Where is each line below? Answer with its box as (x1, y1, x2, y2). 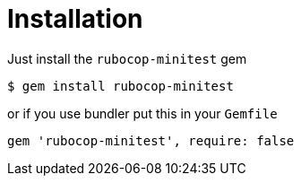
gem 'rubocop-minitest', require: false (7, 133, 295, 148)
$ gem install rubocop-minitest (7, 78, 234, 93)
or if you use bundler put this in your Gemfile (7, 105, 278, 121)
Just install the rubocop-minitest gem (7, 50, 247, 66)
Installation (7, 4, 143, 34)
